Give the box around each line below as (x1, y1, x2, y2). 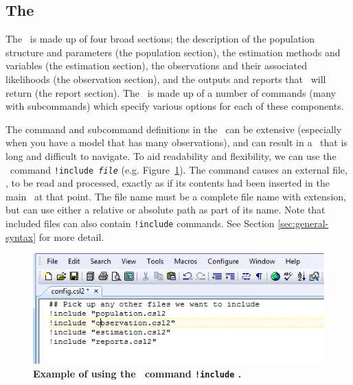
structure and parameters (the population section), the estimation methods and (5, 45, 341, 59)
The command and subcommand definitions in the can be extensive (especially (5, 121, 342, 136)
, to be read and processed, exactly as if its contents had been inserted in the (5, 176, 330, 190)
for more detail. (38, 229, 104, 244)
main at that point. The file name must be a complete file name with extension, (5, 189, 346, 203)
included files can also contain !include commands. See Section (5, 215, 275, 230)
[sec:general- (277, 215, 329, 230)
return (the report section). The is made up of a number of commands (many (5, 85, 337, 100)
